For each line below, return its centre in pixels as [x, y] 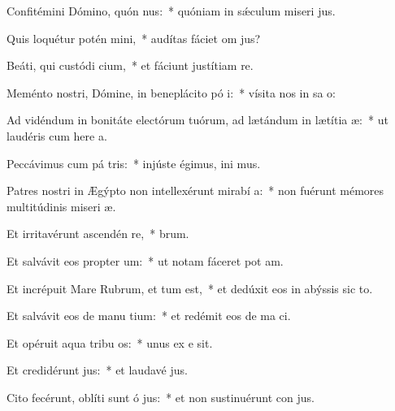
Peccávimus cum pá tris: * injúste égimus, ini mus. [134, 163]
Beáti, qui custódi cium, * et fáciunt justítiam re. [130, 65]
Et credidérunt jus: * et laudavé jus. [97, 370]
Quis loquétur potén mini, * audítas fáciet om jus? [134, 38]
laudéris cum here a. [57, 135]
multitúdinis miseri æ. [61, 206]
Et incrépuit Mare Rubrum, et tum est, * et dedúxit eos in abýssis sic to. [190, 288]
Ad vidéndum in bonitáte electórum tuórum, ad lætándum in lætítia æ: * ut [197, 120]
